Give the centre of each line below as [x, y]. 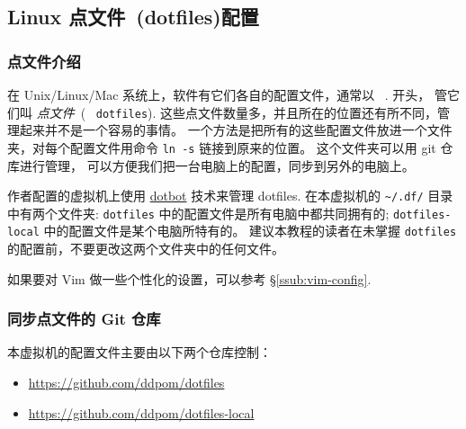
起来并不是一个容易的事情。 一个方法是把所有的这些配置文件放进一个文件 [236, 130]
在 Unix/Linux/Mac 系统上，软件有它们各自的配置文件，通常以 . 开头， [219, 94]
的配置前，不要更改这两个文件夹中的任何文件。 [146, 249]
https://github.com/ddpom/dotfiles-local [141, 412]
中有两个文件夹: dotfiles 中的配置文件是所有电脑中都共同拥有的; [198, 213]
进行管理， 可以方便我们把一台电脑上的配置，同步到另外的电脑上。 [217, 165]
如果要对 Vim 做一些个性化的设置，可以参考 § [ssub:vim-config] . [189, 278]
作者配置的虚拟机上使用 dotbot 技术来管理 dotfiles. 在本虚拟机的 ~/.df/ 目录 [230, 196]
